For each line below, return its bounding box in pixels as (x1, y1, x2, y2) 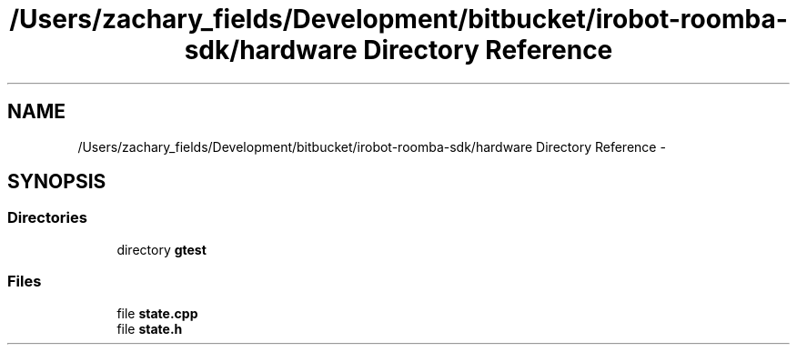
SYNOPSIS (7, 170, 106, 194)
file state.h (116, 320, 183, 337)
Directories (7, 208, 87, 227)
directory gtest (116, 241, 207, 257)
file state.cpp (116, 305, 198, 321)
